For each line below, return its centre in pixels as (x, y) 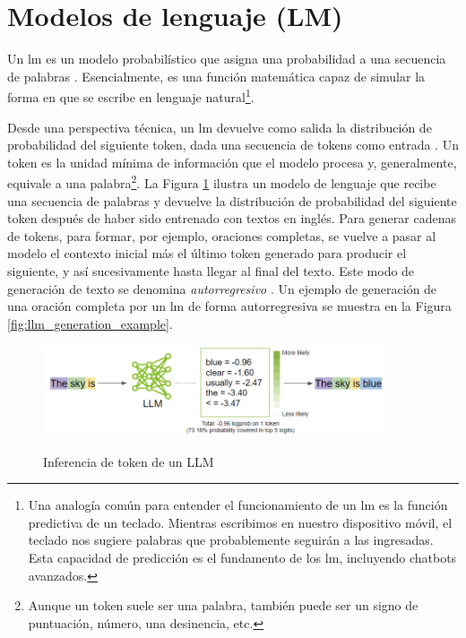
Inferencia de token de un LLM (129, 461)
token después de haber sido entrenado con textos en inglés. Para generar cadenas (232, 218)
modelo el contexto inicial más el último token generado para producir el (207, 253)
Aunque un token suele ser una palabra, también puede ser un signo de (223, 605)
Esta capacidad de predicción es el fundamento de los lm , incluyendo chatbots (242, 557)
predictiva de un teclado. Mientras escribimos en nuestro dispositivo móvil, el (240, 522)
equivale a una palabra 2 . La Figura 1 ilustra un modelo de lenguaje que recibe (222, 181)
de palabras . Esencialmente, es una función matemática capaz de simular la (216, 76)
